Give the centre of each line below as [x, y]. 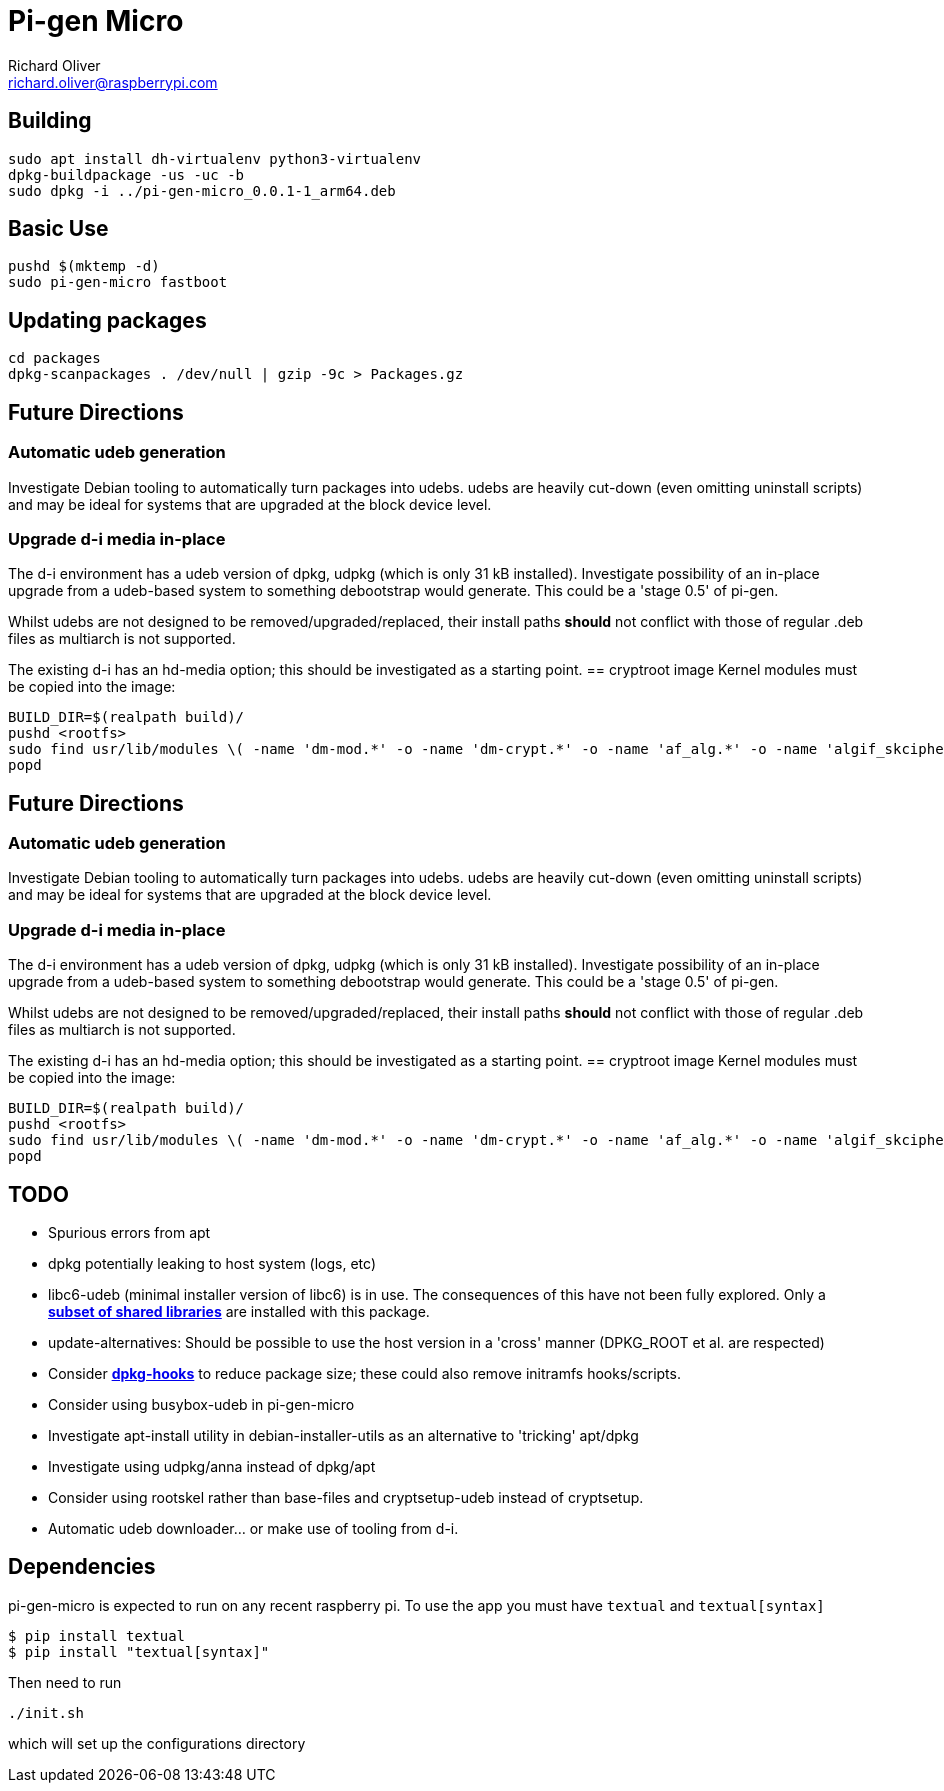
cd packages [54, 358]
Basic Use [58, 229]
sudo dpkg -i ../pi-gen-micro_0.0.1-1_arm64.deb [202, 190]
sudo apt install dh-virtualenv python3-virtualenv [215, 158]
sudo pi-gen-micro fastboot [118, 282]
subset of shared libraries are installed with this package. [239, 1312]
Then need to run [65, 1682]
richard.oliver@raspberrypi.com [113, 82]
